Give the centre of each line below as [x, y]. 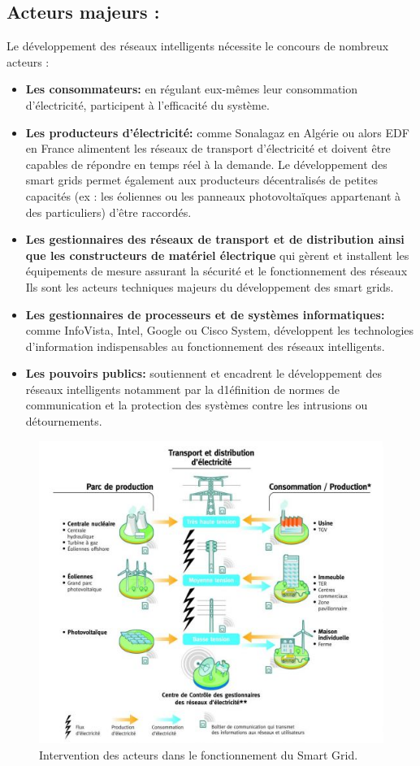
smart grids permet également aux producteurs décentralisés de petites [201, 180]
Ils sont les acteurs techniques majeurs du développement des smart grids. [210, 286]
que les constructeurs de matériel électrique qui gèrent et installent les [217, 255]
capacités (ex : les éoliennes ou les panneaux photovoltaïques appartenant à [213, 195]
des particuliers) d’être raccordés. [108, 212]
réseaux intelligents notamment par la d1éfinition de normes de [182, 389]
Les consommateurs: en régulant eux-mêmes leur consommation [192, 89]
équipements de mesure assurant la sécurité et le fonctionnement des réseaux [216, 271]
